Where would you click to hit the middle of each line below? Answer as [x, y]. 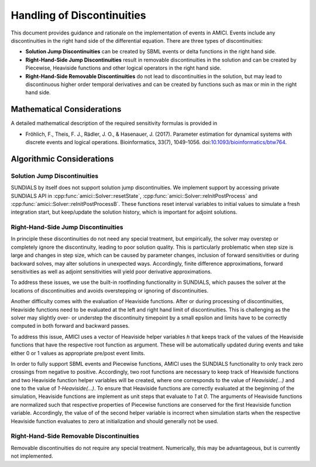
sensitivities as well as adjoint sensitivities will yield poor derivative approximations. [111, 272]
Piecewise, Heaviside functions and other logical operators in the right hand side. [123, 68]
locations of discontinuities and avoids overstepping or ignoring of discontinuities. [110, 290]
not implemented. [32, 456]
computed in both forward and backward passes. [70, 326]
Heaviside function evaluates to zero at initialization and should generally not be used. [115, 421]
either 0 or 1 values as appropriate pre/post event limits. [78, 353]
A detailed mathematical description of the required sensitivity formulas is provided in [114, 123]
